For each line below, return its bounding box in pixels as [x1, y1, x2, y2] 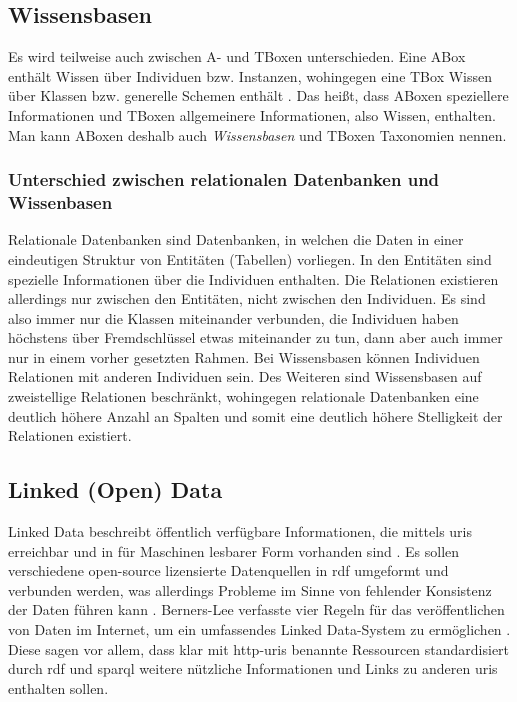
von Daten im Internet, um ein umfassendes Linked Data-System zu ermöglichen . [8, 619, 511, 640]
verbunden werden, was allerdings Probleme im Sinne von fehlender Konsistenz [8, 579, 492, 600]
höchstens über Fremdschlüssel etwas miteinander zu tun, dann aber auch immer [8, 327, 503, 348]
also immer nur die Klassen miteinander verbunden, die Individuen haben [8, 307, 459, 328]
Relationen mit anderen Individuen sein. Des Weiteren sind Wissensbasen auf [8, 366, 482, 387]
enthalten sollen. [8, 677, 109, 698]
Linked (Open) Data [8, 474, 223, 505]
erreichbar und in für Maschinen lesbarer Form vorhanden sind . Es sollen [8, 540, 460, 561]
